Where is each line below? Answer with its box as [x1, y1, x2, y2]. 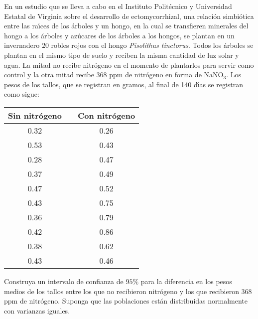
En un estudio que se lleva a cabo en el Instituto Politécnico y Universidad [4, 1, 232, 11]
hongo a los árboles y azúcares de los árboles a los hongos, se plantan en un [4, 30, 235, 40]
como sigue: [4, 89, 39, 99]
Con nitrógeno [78, 109, 135, 121]
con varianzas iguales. [4, 305, 70, 316]
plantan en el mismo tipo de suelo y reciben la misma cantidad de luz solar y [4, 49, 239, 60]
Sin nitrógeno [8, 109, 62, 121]
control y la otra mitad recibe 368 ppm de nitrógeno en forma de [4, 69, 202, 80]
